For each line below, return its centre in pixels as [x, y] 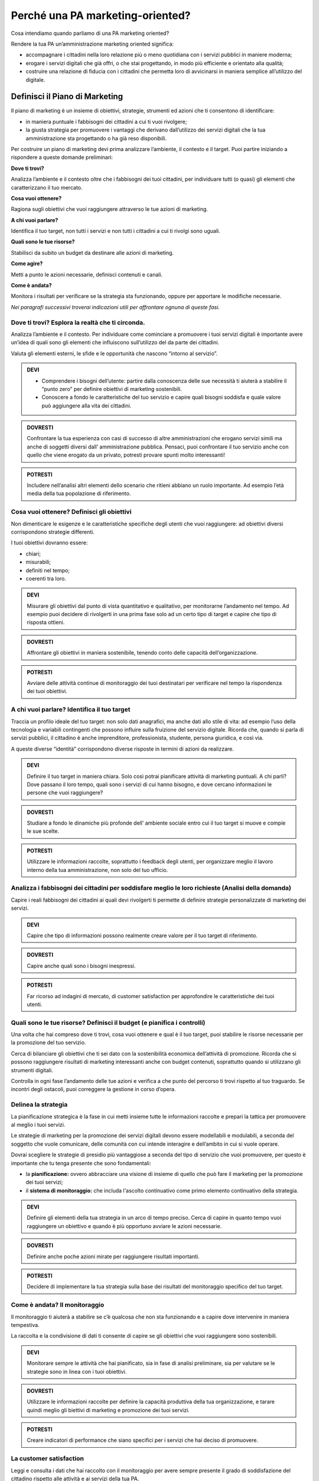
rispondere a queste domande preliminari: [62, 158]
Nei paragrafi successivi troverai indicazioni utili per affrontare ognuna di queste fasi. [115, 307]
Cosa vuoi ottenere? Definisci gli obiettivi [71, 512]
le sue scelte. [43, 831]
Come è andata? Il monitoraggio [58, 1305]
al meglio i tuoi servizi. [38, 1124]
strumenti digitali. [32, 1070]
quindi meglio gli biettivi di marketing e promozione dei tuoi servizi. [108, 1410]
